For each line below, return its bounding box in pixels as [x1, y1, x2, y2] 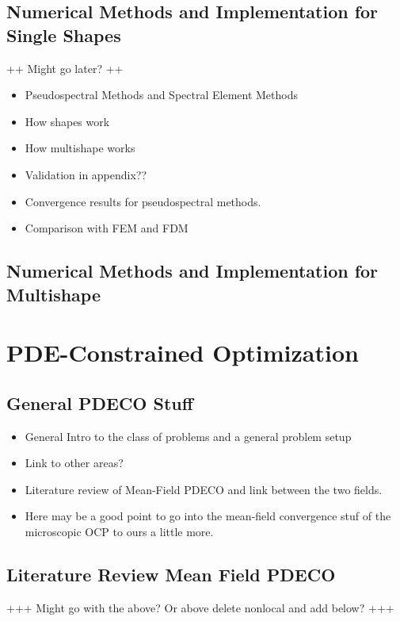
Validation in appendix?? [25, 166, 147, 182]
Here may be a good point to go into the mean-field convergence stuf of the [25, 508, 391, 524]
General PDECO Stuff [6, 390, 193, 415]
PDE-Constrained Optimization [6, 336, 359, 369]
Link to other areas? [25, 454, 124, 471]
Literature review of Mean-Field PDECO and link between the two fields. [25, 481, 383, 497]
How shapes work [25, 113, 110, 129]
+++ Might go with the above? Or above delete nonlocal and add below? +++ [6, 599, 394, 615]
